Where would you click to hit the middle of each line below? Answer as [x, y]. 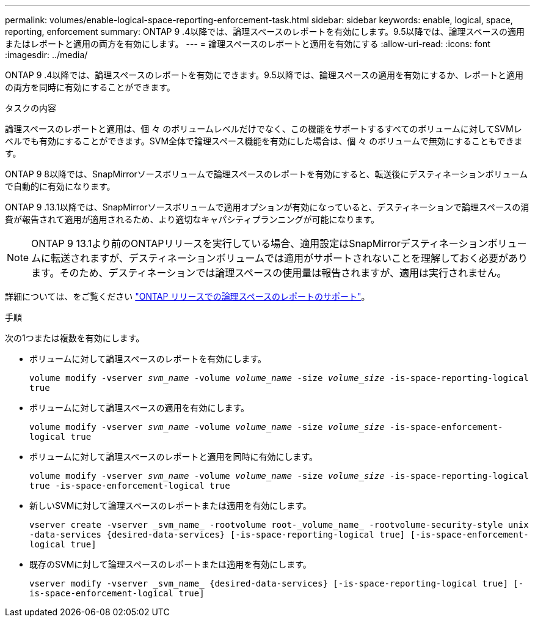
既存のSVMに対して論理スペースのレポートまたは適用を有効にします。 [170, 564]
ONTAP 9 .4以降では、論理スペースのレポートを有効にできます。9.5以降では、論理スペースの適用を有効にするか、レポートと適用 [264, 75]
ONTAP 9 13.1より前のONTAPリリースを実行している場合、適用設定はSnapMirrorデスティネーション [260, 243]
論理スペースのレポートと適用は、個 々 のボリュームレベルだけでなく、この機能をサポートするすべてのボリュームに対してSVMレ [264, 129]
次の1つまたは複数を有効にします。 [75, 338]
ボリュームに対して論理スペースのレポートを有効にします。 [148, 359]
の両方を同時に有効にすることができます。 [90, 87]
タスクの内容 [31, 108]
